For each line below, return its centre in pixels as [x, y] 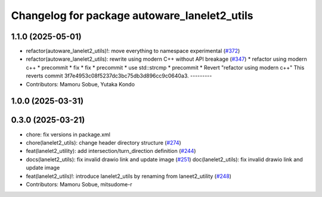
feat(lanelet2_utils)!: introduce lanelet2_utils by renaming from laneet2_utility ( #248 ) [129, 176]
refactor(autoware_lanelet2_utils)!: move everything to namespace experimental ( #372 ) [133, 51]
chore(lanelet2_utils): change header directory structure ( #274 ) [103, 142]
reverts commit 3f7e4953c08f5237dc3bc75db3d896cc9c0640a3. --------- [119, 76]
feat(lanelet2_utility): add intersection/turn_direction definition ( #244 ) [111, 151]
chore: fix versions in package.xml [68, 135]
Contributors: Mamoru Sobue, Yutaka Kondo [80, 84]
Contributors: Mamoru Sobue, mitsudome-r [79, 184]
